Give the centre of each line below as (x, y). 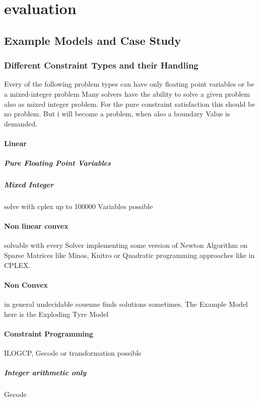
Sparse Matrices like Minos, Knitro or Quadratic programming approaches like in (129, 255)
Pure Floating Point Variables (57, 163)
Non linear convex (36, 226)
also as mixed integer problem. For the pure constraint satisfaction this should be (130, 104)
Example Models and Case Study (92, 40)
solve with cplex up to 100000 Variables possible (79, 206)
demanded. (21, 123)
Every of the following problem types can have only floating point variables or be (129, 84)
